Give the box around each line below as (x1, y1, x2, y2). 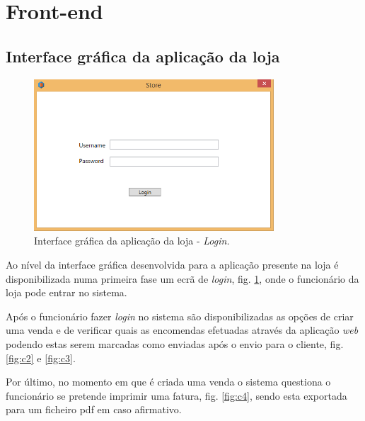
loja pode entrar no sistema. (6, 285, 127, 300)
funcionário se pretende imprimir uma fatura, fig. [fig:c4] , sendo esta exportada (6, 388, 347, 403)
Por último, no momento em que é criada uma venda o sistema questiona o (6, 374, 331, 389)
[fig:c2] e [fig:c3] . (6, 350, 76, 365)
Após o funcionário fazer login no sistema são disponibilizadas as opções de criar (6, 308, 354, 323)
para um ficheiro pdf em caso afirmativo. (6, 402, 182, 417)
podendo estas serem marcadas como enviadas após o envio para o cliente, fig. (6, 337, 344, 352)
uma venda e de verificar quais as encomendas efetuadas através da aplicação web (6, 322, 359, 337)
